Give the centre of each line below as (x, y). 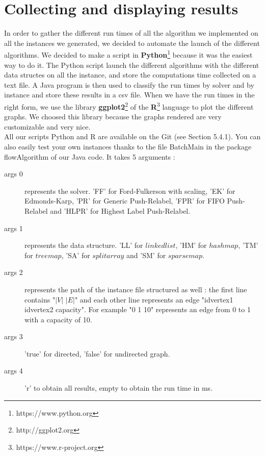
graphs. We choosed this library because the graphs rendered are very (113, 117)
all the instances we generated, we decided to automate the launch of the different (132, 43)
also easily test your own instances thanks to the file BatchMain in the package (128, 146)
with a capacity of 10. (58, 319)
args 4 (14, 371)
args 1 (14, 228)
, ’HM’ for (191, 245)
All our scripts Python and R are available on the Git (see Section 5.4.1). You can (132, 136)
